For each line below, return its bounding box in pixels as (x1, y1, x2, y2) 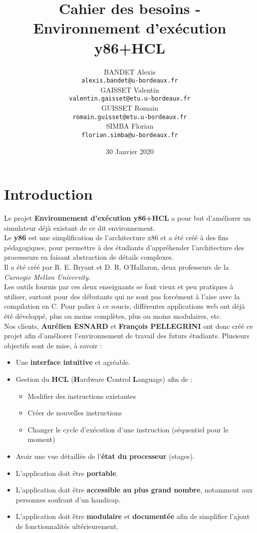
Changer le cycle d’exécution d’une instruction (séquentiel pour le (27, 424, 229, 434)
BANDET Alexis (104, 66, 156, 77)
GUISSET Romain (101, 103, 159, 113)
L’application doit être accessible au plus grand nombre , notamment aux (15, 484, 253, 495)
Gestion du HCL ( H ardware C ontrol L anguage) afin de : (15, 373, 193, 384)
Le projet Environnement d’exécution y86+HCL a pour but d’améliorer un (4, 213, 251, 223)
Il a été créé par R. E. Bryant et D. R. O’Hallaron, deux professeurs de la (4, 262, 229, 272)
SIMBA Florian (106, 121, 154, 131)
